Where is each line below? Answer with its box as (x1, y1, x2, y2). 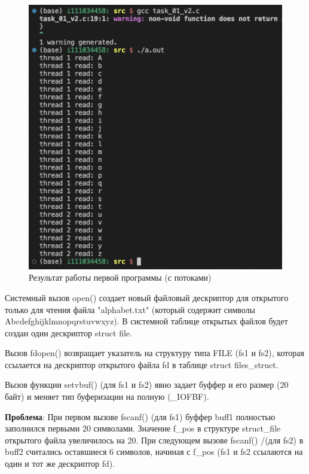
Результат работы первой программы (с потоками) (29, 271, 212, 284)
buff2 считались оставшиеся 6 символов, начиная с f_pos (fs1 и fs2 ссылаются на (5, 445, 303, 458)
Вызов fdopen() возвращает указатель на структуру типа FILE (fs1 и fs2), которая (5, 347, 304, 359)
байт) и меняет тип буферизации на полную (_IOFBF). (5, 390, 209, 403)
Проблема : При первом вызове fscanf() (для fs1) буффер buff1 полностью (5, 410, 276, 423)
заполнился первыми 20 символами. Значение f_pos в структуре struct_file (5, 422, 281, 434)
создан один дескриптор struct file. (5, 326, 132, 339)
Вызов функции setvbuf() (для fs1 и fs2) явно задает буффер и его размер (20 (5, 378, 289, 391)
